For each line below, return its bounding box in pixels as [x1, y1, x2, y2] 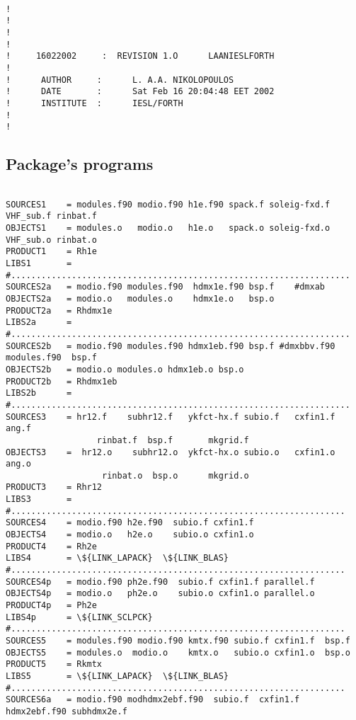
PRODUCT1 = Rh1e [6, 246, 97, 257]
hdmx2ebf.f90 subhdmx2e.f [6, 706, 127, 716]
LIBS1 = [6, 258, 72, 269]
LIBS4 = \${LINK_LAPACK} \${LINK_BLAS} [6, 553, 229, 564]
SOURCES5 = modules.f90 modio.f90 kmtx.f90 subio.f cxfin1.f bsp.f [6, 636, 350, 646]
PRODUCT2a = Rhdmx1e [6, 305, 113, 316]
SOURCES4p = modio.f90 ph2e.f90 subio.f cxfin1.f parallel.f [6, 576, 315, 587]
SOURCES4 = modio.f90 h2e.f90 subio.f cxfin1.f [6, 518, 254, 528]
